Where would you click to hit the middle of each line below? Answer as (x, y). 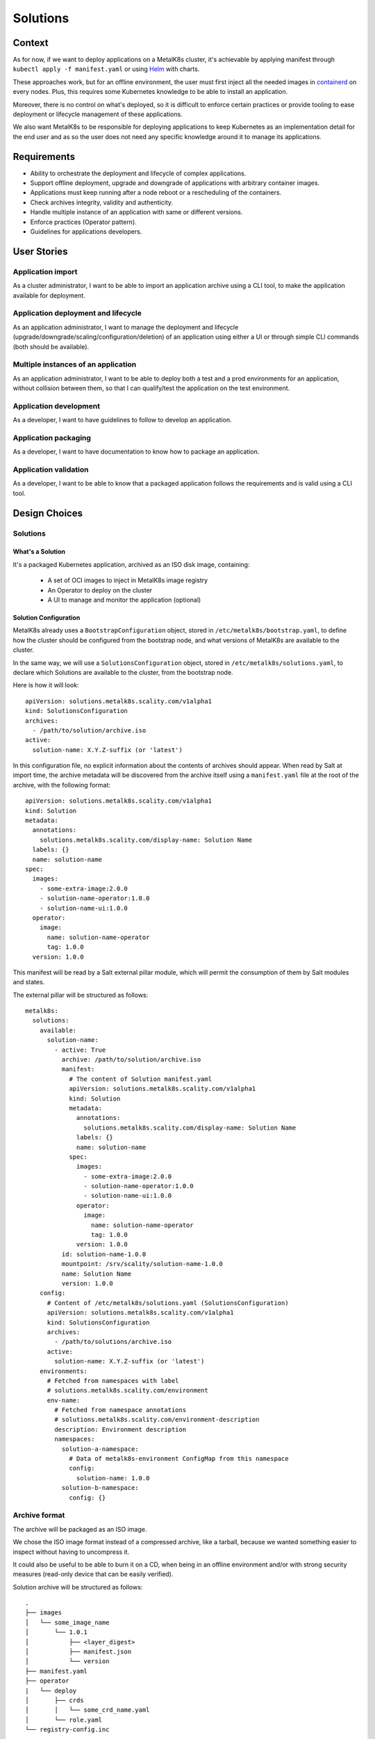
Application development (57, 406)
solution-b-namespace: (100, 1488)
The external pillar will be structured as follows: (81, 995)
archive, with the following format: (62, 785)
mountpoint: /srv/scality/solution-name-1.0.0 (142, 1264)
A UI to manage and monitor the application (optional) (124, 600)
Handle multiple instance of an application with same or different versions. (136, 212)
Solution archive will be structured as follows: (78, 1587)
